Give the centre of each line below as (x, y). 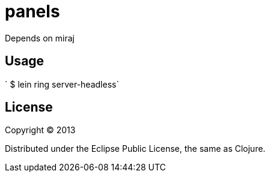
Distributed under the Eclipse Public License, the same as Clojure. (135, 149)
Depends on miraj (40, 38)
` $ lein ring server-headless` (62, 84)
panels (32, 11)
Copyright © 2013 (40, 130)
